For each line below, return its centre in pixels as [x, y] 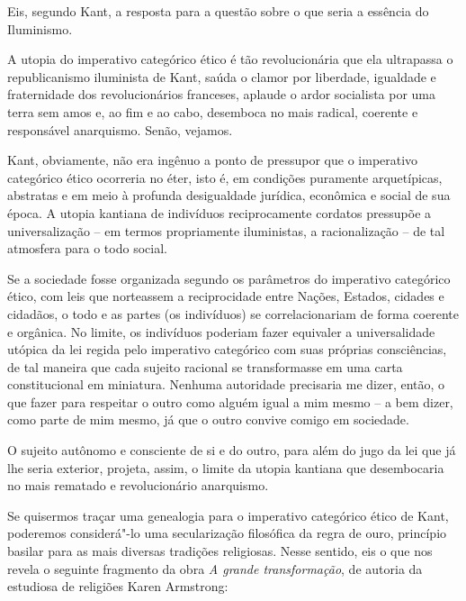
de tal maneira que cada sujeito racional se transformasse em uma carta [205, 366]
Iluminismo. [40, 28]
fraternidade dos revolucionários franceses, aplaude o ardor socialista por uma [222, 94]
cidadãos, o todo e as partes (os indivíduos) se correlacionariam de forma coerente [233, 313]
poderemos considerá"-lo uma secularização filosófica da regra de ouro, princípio [227, 533]
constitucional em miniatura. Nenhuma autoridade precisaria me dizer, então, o [226, 384]
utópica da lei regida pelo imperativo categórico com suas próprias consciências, [227, 349]
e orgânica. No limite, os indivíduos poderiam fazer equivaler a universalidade [221, 331]
